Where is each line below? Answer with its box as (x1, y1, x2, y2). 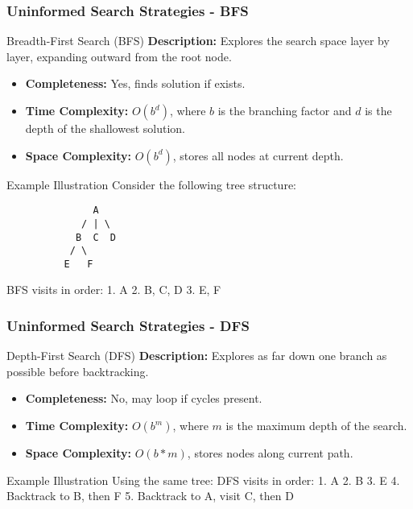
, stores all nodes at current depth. (172, 147, 344, 163)
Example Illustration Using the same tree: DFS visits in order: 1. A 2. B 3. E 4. (6, 471, 400, 488)
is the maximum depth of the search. (225, 417, 407, 434)
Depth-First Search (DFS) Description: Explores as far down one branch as (6, 347, 387, 364)
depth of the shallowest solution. (25, 120, 185, 136)
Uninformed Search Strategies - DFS (6, 315, 250, 335)
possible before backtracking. (6, 362, 149, 379)
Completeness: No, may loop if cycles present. (25, 390, 262, 407)
